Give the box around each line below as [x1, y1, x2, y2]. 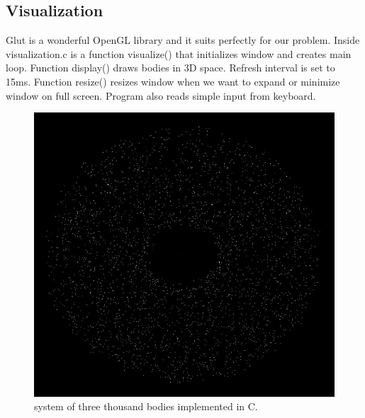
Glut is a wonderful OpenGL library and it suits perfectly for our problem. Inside [6, 33, 360, 47]
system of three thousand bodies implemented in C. [34, 399, 258, 414]
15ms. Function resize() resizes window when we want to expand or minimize [6, 74, 340, 88]
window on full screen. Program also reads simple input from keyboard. [6, 88, 316, 103]
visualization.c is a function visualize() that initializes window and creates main [6, 46, 352, 61]
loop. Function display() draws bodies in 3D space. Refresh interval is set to [6, 60, 335, 75]
